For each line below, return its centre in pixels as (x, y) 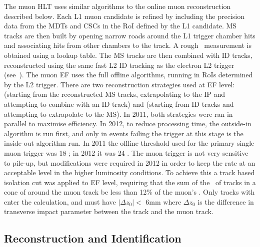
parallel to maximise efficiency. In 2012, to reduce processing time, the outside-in (128, 123)
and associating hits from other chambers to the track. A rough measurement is (128, 45)
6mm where (163, 201)
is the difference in (226, 201)
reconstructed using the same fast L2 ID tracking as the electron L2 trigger (119, 65)
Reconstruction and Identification (93, 238)
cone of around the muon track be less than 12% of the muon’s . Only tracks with (129, 192)
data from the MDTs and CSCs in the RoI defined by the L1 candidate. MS (120, 26)
